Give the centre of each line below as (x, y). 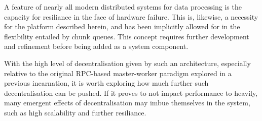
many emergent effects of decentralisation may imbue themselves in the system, (127, 103)
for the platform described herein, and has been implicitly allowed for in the (122, 26)
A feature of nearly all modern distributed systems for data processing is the (123, 7)
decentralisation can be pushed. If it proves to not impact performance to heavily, (131, 93)
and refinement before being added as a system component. (96, 46)
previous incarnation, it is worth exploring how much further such (106, 83)
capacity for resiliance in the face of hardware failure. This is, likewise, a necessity (131, 16)
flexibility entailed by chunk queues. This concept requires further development (127, 36)
